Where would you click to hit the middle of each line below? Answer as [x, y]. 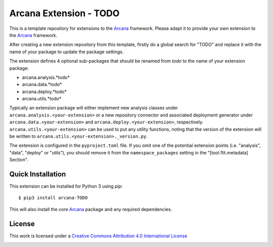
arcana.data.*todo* [42, 85]
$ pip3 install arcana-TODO [53, 198]
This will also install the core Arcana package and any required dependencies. [91, 209]
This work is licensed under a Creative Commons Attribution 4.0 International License [98, 236]
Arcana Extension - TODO [64, 13]
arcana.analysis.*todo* [46, 77]
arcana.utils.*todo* [42, 99]
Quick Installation [38, 174]
